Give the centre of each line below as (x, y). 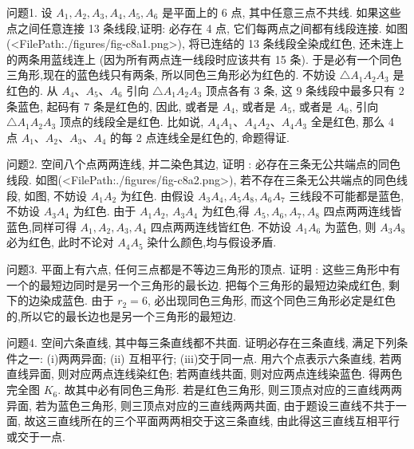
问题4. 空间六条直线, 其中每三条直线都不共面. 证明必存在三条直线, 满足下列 (202, 343)
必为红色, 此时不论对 (60, 242)
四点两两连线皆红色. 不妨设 (221, 226)
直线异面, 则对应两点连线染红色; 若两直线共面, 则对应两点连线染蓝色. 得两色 (205, 374)
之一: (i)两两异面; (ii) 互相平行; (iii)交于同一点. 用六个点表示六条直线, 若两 (209, 358)
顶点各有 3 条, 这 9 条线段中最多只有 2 (305, 90)
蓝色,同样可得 (41, 226)
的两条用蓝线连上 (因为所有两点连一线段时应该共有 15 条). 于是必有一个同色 (204, 59)
